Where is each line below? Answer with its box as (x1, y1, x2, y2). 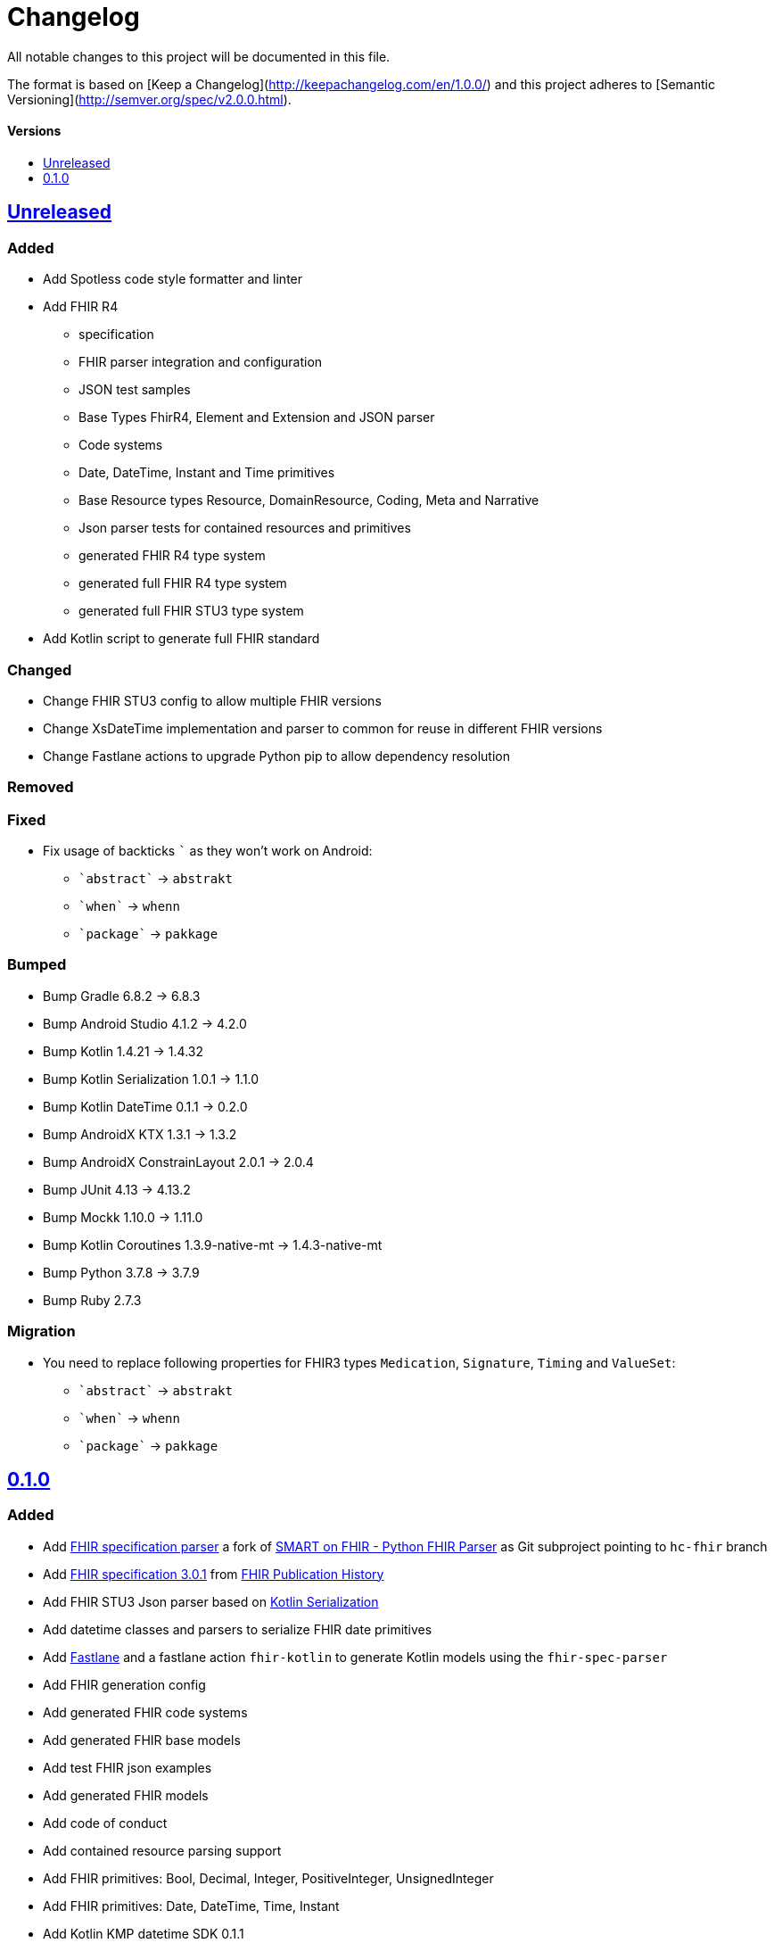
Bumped (7, 955, 67, 974)
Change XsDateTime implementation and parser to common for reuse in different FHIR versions (43, 720, 603, 736)
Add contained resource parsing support (43, 1842, 282, 1858)
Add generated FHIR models (43, 1787, 209, 1803)
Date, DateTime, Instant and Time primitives (78, 465, 335, 481)
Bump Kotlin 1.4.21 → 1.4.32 (43, 1043, 203, 1059)
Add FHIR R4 (43, 299, 119, 315)
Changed (7, 660, 72, 679)
